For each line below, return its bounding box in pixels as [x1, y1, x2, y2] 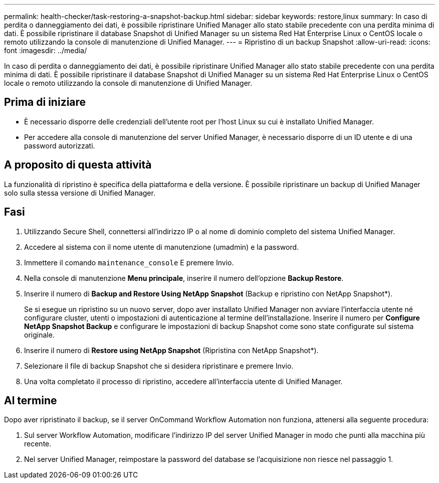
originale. [24, 330, 55, 339]
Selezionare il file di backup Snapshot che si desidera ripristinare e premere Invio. [24, 361, 294, 370]
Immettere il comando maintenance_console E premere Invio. [24, 258, 234, 267]
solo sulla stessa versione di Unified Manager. [4, 188, 155, 197]
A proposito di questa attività [4, 158, 152, 172]
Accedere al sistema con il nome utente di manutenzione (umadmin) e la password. [24, 242, 299, 251]
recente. [24, 439, 52, 448]
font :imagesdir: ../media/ [4, 46, 87, 55]
